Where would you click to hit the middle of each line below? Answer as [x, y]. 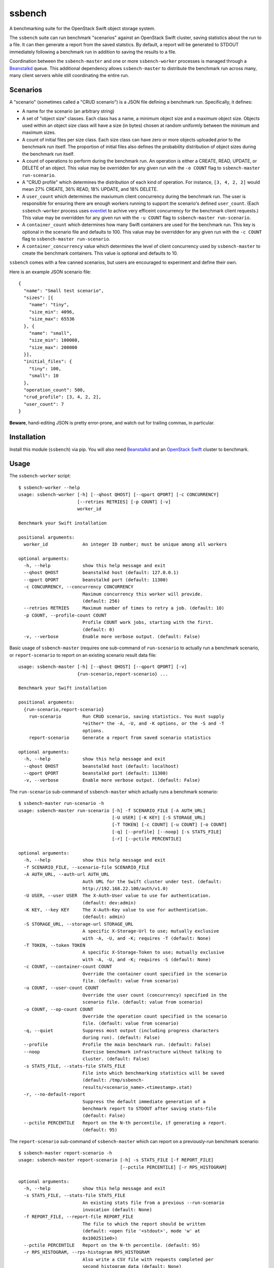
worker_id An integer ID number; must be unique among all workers [125, 544]
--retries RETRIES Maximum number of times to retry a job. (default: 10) [124, 608]
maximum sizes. [39, 132]
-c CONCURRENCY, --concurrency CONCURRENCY [79, 587]
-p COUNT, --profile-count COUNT [65, 615]
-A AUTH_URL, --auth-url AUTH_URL [66, 874]
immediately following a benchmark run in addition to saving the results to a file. [93, 52]
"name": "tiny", [49, 305]
